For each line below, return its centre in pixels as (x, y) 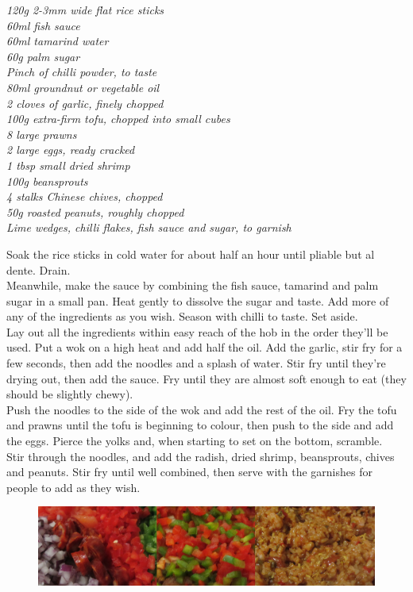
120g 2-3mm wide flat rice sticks (85, 10)
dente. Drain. (39, 269)
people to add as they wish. (73, 487)
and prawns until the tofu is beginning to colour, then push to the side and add (200, 425)
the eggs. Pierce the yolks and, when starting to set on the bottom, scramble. (195, 441)
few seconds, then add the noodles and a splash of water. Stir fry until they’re (196, 363)
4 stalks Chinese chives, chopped (85, 196)
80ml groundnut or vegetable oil (83, 87)
